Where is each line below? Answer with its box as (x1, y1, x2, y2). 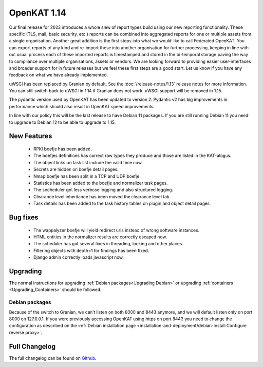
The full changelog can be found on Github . (9, 355, 97, 361)
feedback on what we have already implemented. (9, 72, 108, 78)
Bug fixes (9, 213, 38, 221)
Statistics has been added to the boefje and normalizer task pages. (33, 180, 168, 186)
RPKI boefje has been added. (33, 146, 92, 152)
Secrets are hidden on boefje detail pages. (33, 166, 119, 173)
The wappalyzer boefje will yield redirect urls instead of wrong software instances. (33, 227, 200, 233)
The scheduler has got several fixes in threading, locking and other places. (33, 241, 184, 247)
